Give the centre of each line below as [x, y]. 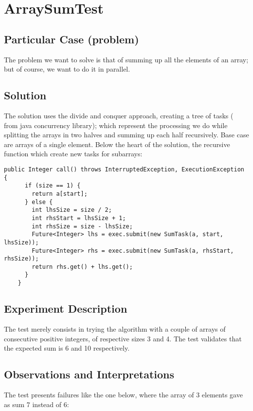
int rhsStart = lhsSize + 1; [79, 218]
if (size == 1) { [53, 186]
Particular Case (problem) [72, 39]
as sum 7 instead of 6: [36, 404]
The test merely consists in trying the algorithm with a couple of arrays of [115, 328]
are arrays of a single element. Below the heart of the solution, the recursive [117, 144]
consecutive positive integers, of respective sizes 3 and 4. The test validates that [123, 338]
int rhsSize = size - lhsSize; [82, 226]
